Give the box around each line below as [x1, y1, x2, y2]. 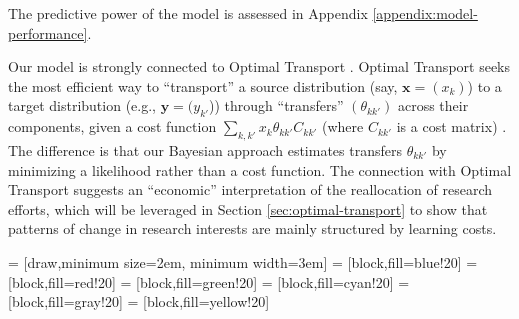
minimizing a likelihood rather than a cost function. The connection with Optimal [8, 159, 512, 180]
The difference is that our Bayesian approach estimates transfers [8, 139, 402, 160]
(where [322, 116, 364, 137]
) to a [467, 75, 502, 96]
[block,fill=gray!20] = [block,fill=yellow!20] [8, 291, 270, 312]
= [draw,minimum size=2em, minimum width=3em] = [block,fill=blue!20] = [8, 251, 478, 272]
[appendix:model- [372, 3, 478, 23]
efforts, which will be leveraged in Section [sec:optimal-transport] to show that [8, 198, 488, 219]
